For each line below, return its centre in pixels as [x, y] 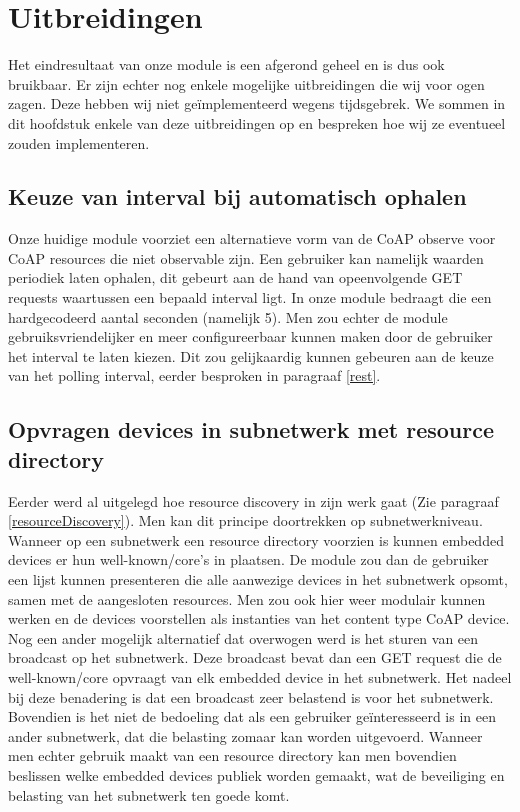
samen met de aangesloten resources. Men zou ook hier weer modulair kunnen [247, 598]
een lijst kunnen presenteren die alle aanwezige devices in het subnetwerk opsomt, [258, 579]
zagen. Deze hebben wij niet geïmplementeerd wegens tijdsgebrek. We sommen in [257, 103]
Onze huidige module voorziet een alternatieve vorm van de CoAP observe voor [252, 238]
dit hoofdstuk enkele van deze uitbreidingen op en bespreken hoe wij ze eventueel [257, 122]
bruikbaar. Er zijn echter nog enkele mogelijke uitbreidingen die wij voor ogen [246, 83]
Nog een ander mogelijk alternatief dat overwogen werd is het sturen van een [243, 637]
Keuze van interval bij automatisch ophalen [237, 196]
